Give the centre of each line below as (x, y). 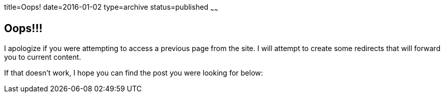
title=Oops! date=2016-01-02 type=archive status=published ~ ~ (111, 8)
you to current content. (43, 57)
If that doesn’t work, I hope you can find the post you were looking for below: (134, 72)
